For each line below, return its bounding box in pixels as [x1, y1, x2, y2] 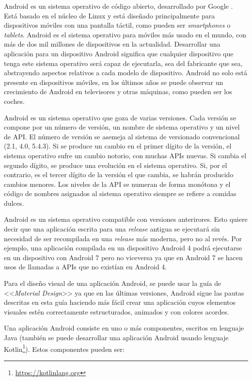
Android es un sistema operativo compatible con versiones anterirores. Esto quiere [4, 214, 248, 224]
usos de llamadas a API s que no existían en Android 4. [4, 262, 167, 272]
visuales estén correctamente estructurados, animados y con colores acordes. [4, 306, 229, 316]
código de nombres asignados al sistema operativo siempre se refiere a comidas [4, 188, 236, 199]
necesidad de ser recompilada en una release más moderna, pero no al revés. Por [4, 233, 242, 243]
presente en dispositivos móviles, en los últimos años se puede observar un [4, 77, 223, 87]
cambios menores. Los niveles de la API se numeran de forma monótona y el [4, 179, 231, 189]
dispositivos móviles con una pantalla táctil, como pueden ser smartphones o [4, 20, 231, 30]
